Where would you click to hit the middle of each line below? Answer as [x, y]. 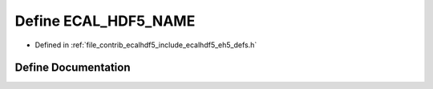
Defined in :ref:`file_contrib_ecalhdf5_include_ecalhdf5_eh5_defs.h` [146, 45]
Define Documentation [73, 68]
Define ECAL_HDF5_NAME [105, 21]
